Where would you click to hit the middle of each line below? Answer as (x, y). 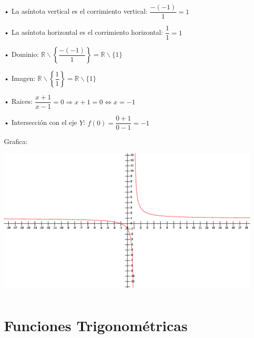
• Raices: (18, 101)
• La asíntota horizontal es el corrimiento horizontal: (84, 32)
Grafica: (16, 141)
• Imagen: (20, 78)
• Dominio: (21, 54)
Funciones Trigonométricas (96, 326)
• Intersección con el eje (41, 122)
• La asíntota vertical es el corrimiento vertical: (76, 11)
